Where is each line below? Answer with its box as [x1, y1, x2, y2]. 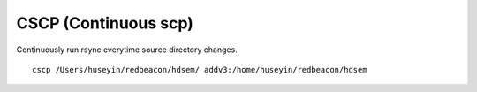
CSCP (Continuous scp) [16, 13, 194, 33]
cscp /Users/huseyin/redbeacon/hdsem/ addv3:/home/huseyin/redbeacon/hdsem [32, 65, 367, 74]
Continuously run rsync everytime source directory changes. [16, 44, 238, 55]
